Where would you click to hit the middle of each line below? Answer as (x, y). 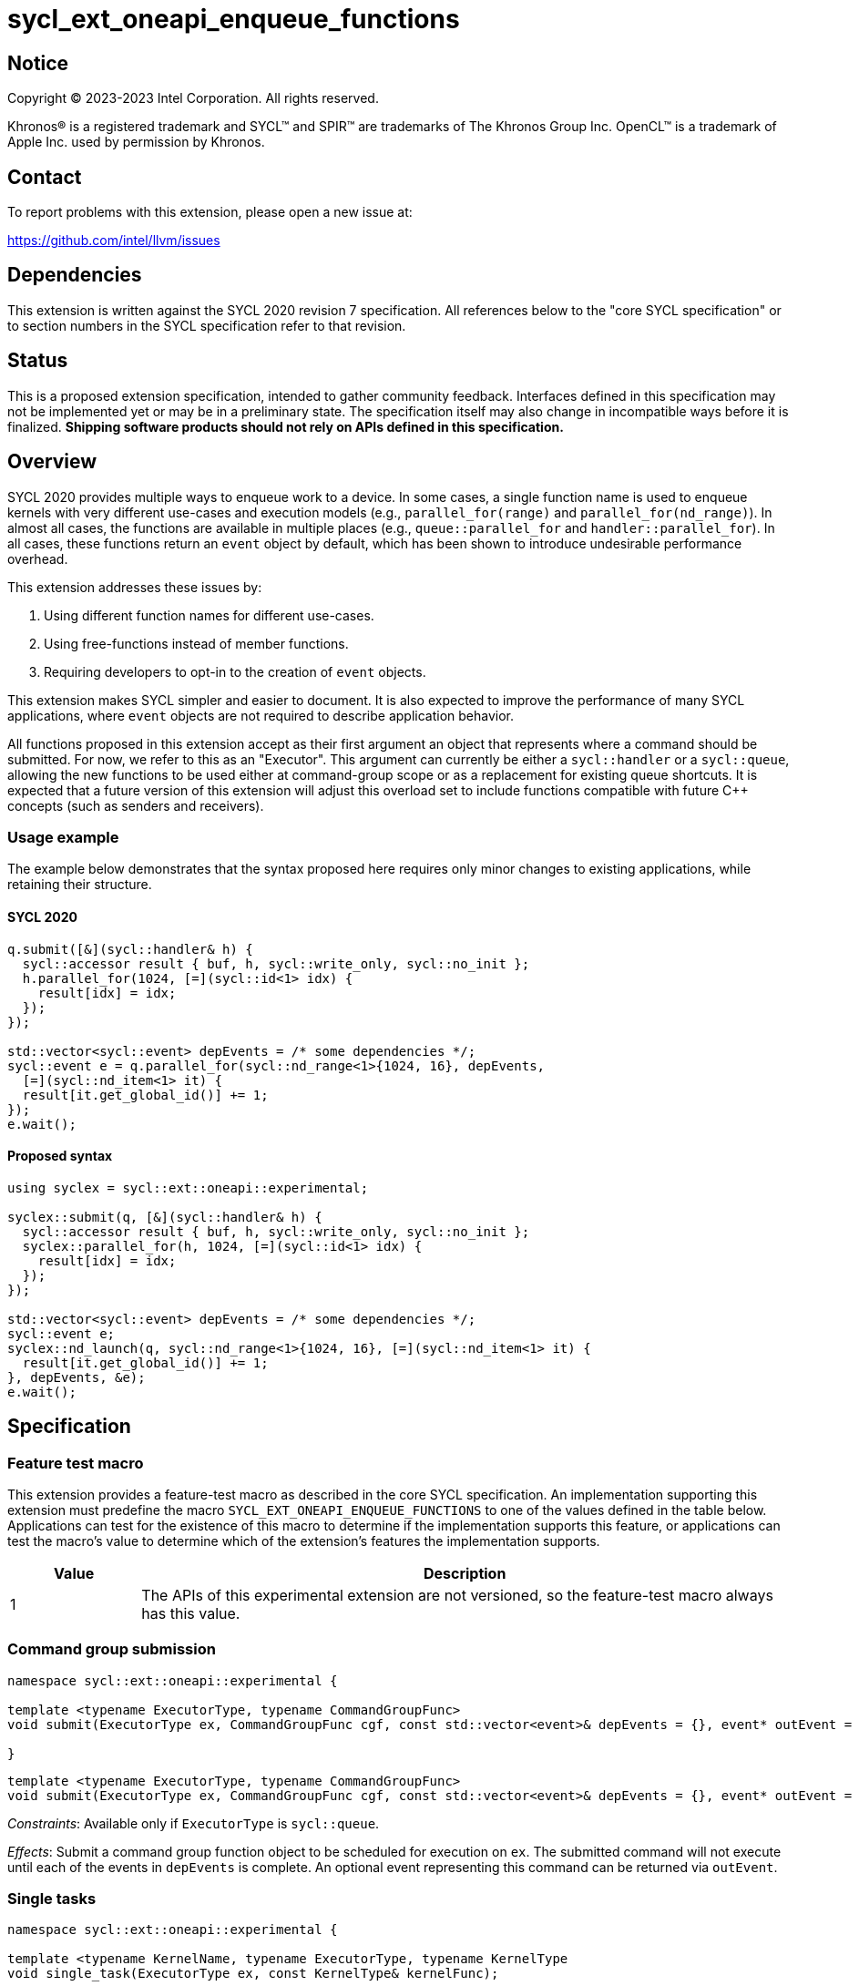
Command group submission (112, 1649)
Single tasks (52, 1899)
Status (38, 361)
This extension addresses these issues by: (135, 587)
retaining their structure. (80, 885)
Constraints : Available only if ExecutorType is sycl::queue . (194, 1823)
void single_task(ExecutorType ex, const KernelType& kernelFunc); (253, 1974)
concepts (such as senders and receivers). (136, 805)
